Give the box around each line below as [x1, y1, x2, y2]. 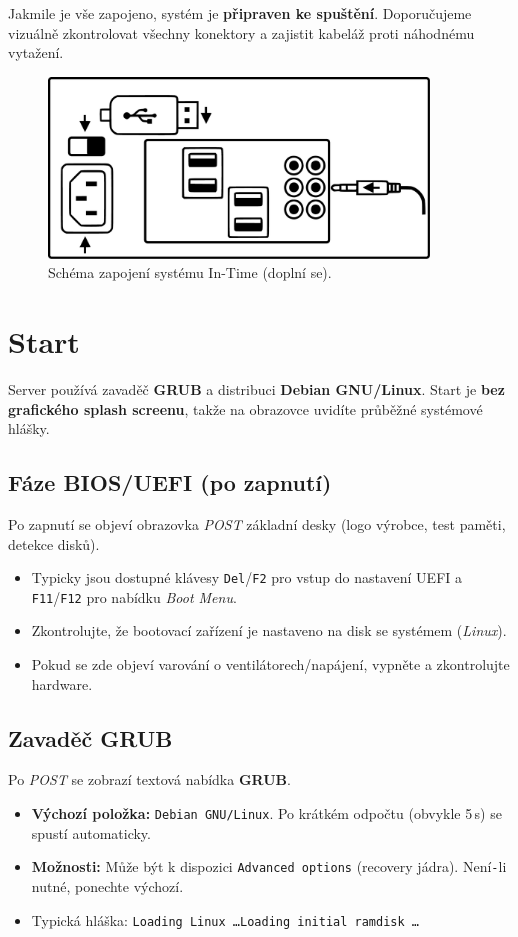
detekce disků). [8, 533, 100, 554]
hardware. [31, 673, 93, 694]
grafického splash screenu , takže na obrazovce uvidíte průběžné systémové [8, 398, 483, 419]
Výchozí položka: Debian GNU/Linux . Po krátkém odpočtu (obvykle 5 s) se [31, 803, 502, 823]
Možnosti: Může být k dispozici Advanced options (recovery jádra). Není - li [31, 856, 507, 877]
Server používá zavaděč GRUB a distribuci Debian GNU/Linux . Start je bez [8, 378, 505, 399]
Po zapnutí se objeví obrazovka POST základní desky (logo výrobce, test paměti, [8, 513, 506, 534]
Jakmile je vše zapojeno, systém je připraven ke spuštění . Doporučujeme [8, 3, 472, 23]
